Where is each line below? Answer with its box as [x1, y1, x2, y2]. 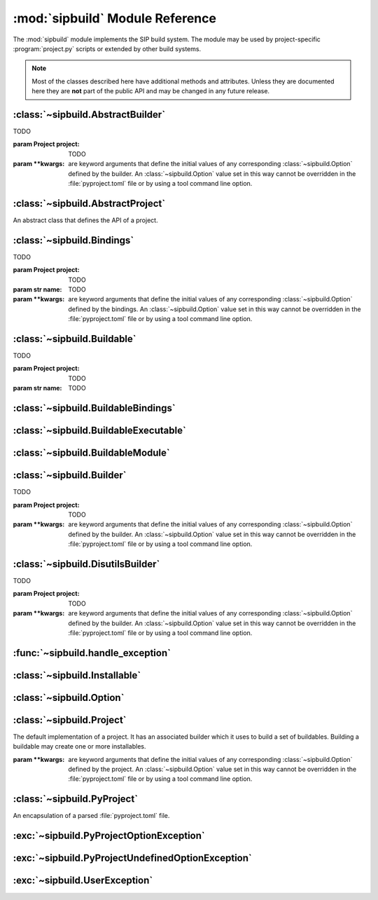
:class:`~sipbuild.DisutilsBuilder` [13, 558, 160, 570]
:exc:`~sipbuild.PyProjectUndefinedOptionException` [13, 852, 252, 864]
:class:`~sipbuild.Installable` [13, 669, 141, 681]
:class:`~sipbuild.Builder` [13, 470, 127, 482]
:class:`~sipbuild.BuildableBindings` [13, 402, 176, 414]
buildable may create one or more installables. [13, 742, 146, 751]
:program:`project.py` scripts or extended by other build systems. [13, 44, 202, 53]
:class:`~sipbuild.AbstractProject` [13, 197, 166, 210]
